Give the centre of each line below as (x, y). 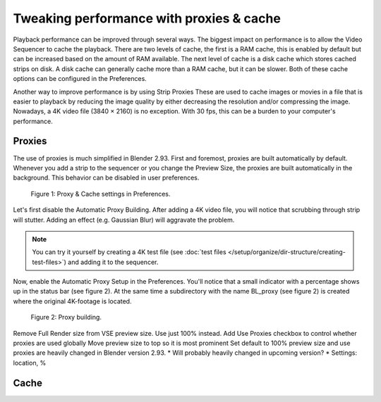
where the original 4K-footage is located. (72, 301)
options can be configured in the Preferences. (80, 79)
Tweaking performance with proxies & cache (147, 18)
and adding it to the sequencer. (113, 262)
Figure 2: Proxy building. (66, 318)
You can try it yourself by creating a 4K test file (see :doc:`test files (129, 252)
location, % (30, 363)
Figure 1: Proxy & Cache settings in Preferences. (101, 194)
